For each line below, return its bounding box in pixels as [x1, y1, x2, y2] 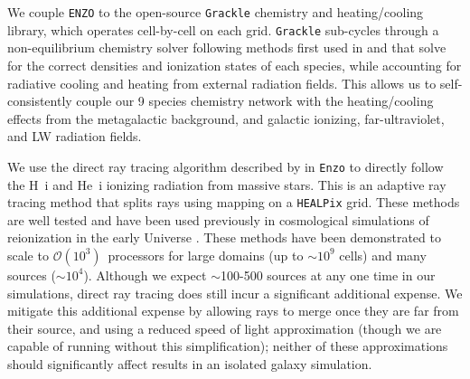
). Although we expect [83, 265, 207, 284]
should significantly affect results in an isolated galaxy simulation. [7, 354, 372, 373]
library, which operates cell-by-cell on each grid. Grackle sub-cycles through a [7, 20, 439, 39]
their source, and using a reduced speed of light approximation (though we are [7, 318, 442, 337]
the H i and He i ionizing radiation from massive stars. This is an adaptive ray [7, 175, 446, 194]
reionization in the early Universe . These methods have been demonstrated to [7, 228, 441, 247]
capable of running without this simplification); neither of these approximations [7, 336, 448, 355]
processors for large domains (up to [108, 245, 304, 264]
